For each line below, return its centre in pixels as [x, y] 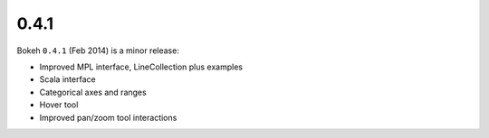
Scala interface [67, 79]
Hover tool [59, 105]
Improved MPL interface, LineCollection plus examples [141, 67]
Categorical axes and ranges [93, 92]
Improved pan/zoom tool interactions [108, 117]
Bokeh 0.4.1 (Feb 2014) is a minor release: [98, 51]
